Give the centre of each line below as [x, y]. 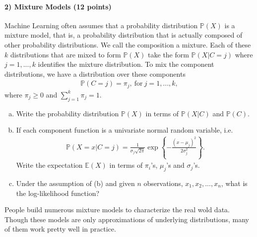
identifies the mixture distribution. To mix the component [126, 64]
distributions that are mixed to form [65, 54]
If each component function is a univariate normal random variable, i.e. [125, 130]
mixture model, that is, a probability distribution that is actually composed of [124, 35]
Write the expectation [49, 165]
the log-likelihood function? [58, 193]
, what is [234, 183]
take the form [168, 54]
